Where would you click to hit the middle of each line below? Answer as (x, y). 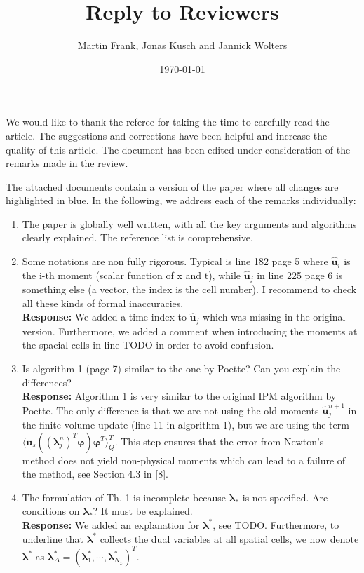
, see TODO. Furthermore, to (276, 524)
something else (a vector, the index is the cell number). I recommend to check (189, 289)
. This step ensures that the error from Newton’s (219, 441)
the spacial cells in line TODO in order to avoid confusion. (148, 345)
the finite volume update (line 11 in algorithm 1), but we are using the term (186, 424)
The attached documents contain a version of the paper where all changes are (172, 186)
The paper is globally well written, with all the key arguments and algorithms (189, 223)
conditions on (51, 511)
